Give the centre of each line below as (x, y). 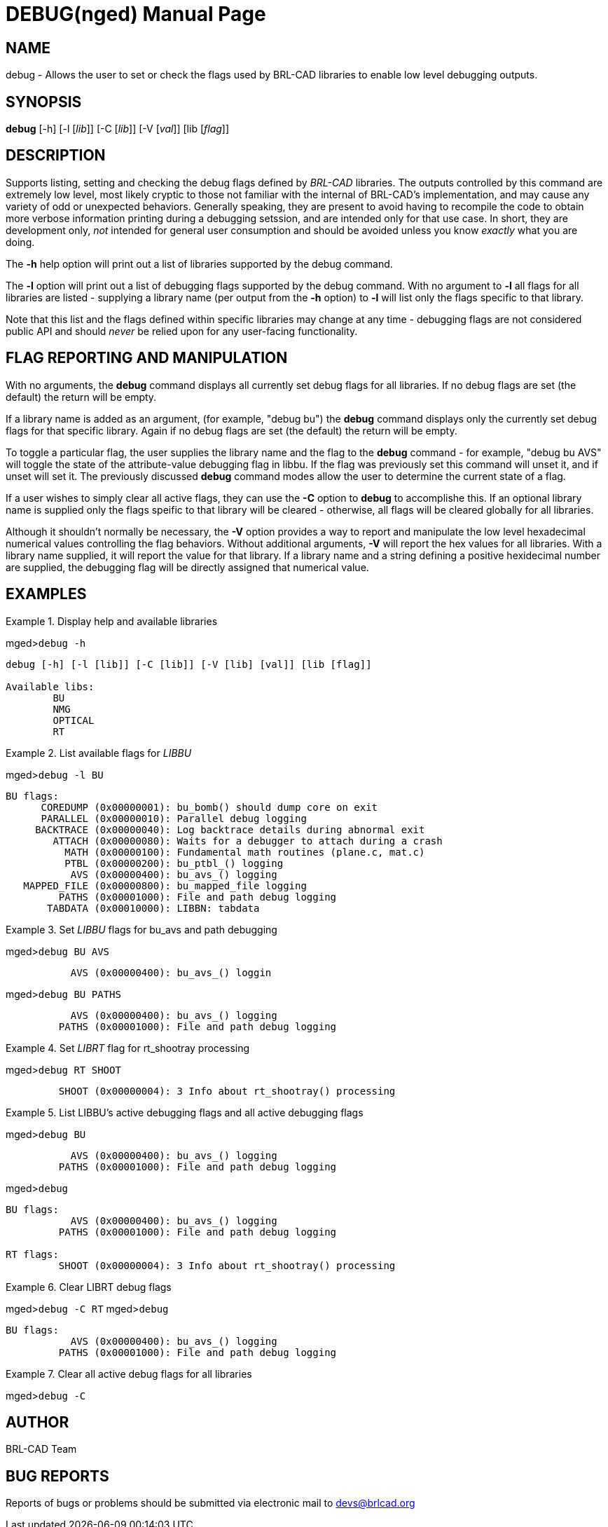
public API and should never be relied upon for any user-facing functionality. (182, 331)
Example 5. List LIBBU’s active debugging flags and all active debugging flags (185, 1112)
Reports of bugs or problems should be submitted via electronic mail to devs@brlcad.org (210, 1503)
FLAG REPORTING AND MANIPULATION (147, 358)
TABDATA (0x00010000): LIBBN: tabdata (153, 908)
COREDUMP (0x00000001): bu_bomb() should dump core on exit (209, 807)
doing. (20, 242)
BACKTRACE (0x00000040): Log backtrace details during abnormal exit (230, 829)
